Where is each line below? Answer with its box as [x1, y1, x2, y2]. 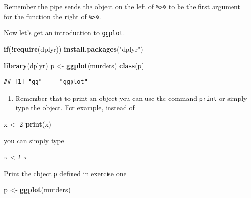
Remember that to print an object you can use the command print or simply [15, 93, 247, 103]
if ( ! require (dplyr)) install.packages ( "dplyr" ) [4, 43, 143, 54]
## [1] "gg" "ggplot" [4, 79, 88, 86]
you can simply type [4, 135, 64, 145]
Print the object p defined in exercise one [4, 168, 126, 178]
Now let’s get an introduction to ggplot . [4, 27, 125, 38]
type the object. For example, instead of [15, 102, 135, 113]
